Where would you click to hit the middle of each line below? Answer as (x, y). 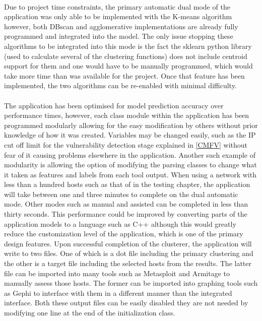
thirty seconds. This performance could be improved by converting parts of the (126, 214)
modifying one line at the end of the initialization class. (90, 312)
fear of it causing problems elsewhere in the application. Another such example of (130, 154)
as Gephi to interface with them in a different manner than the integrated (118, 293)
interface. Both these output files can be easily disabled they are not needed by (126, 303)
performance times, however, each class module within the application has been (127, 115)
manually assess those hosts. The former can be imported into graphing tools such (131, 283)
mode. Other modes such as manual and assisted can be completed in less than (126, 204)
